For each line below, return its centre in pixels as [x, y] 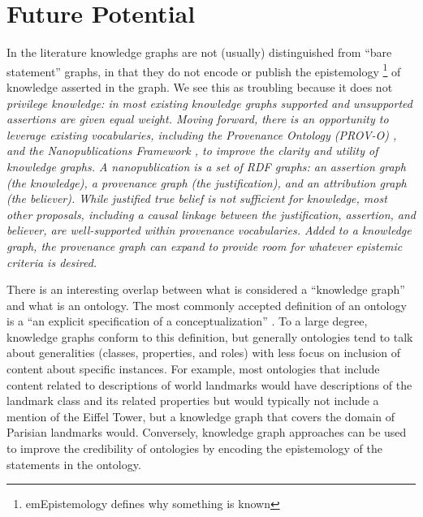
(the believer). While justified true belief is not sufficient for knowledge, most [197, 198]
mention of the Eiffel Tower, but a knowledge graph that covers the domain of [201, 416]
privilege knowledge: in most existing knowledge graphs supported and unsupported [209, 103]
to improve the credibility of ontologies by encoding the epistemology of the [195, 448]
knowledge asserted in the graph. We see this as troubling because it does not [200, 86]
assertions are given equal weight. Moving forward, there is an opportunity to [198, 119]
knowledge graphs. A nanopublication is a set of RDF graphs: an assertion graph [206, 166]
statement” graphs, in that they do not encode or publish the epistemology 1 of [204, 70]
